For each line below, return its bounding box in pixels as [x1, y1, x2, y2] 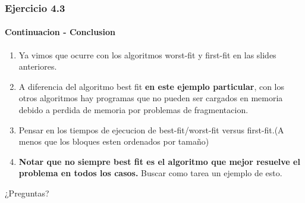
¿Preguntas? [5, 186, 49, 199]
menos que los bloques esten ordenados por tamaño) [18, 135, 209, 148]
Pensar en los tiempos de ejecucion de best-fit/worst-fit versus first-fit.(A [18, 123, 284, 136]
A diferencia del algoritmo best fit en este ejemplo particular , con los [18, 80, 285, 92]
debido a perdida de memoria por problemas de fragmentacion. [18, 104, 249, 116]
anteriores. [18, 60, 57, 73]
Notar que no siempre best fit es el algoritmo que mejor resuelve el [18, 155, 300, 167]
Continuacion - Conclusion [5, 26, 115, 38]
